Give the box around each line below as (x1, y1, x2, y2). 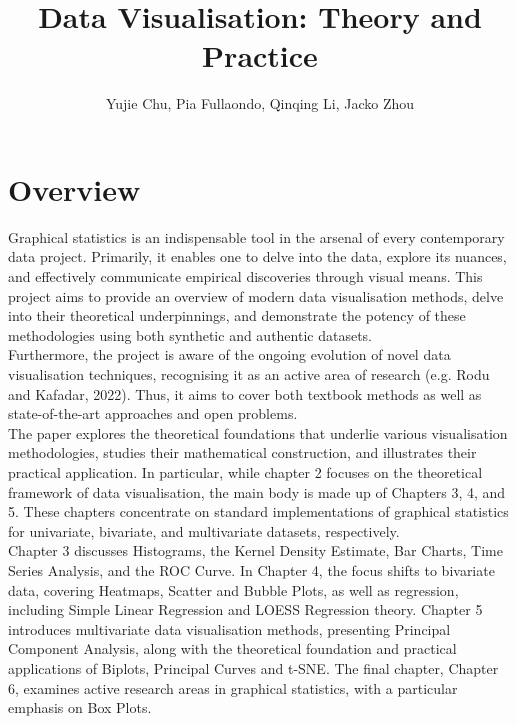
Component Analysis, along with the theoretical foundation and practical (8, 638, 457, 659)
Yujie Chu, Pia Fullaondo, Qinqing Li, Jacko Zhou (105, 93, 415, 114)
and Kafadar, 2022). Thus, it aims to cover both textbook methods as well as (8, 383, 482, 404)
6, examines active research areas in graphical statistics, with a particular (8, 677, 458, 698)
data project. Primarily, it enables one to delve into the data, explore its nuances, (8, 246, 507, 267)
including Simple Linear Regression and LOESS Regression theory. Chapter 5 (8, 599, 483, 620)
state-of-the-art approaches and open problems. (8, 403, 298, 424)
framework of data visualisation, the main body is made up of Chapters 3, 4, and (8, 481, 506, 502)
